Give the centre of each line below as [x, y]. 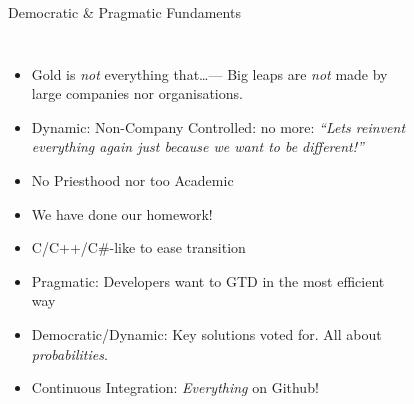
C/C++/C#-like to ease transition [138, 247]
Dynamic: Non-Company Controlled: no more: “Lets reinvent [218, 126]
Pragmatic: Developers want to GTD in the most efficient [208, 280]
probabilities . [69, 353]
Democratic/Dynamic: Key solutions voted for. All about [206, 333]
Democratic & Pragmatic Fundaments [124, 12]
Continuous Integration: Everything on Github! [175, 387]
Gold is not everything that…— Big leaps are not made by [209, 73]
